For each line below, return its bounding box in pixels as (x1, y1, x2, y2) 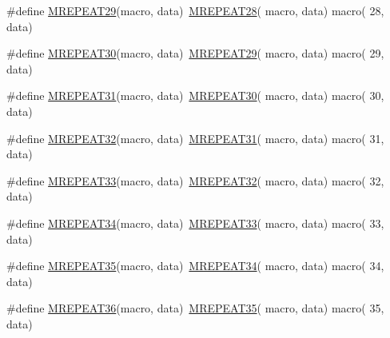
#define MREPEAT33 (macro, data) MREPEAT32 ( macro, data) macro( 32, (6, 172, 384, 189)
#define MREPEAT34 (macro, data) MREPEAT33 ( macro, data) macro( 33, (6, 214, 384, 231)
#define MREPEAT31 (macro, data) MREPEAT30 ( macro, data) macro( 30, (6, 87, 384, 104)
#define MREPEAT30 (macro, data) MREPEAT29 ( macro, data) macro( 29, (6, 45, 384, 62)
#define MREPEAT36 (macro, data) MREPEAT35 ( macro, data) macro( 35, (6, 300, 384, 316)
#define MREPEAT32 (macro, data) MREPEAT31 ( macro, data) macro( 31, (6, 129, 384, 146)
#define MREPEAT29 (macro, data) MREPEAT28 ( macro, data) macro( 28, (6, 2, 384, 18)
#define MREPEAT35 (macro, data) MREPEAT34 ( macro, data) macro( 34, (6, 257, 384, 274)
